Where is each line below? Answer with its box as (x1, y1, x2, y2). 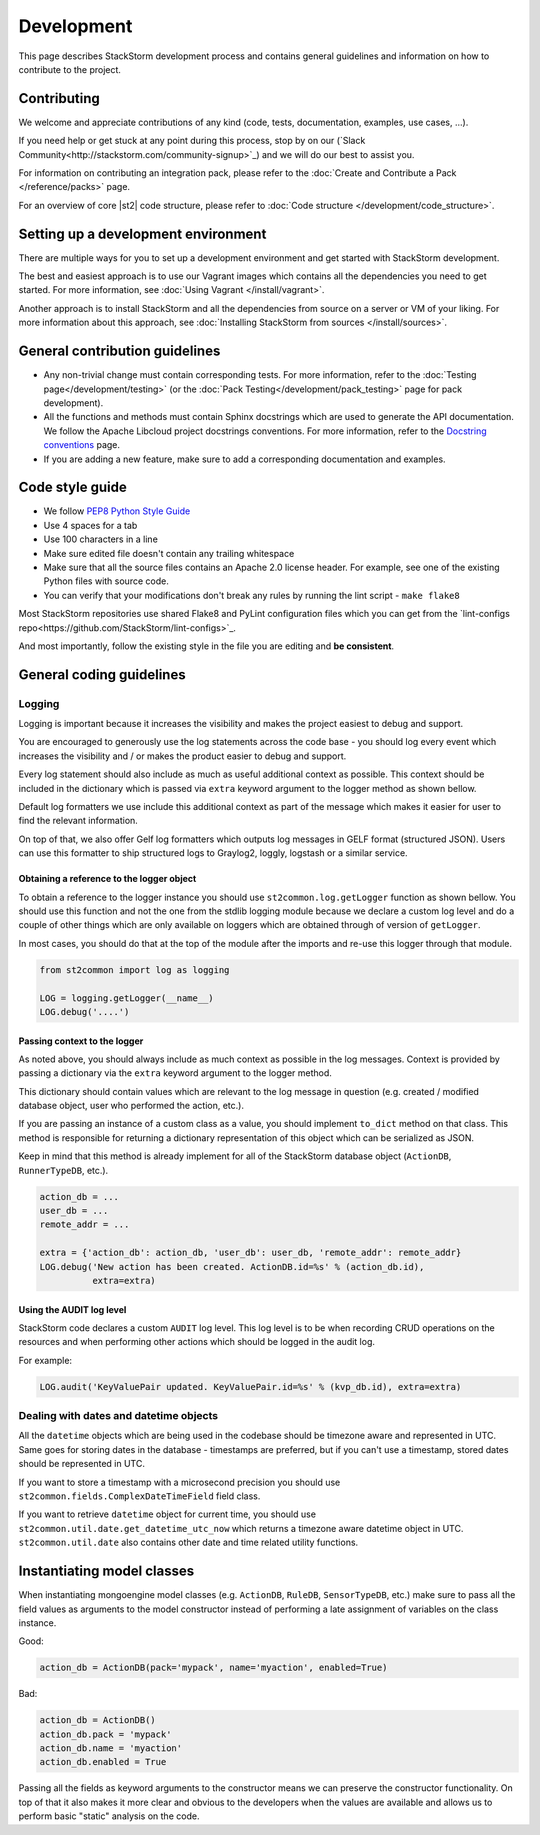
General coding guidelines (18, 666, 186, 683)
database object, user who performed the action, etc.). (18, 1100, 245, 1112)
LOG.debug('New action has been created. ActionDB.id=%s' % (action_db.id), (39, 1261, 425, 1272)
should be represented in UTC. (18, 1458, 145, 1470)
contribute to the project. (18, 63, 122, 75)
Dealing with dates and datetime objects (18, 1409, 219, 1423)
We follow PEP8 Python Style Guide (43, 505, 191, 517)
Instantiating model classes (18, 1563, 195, 1580)
